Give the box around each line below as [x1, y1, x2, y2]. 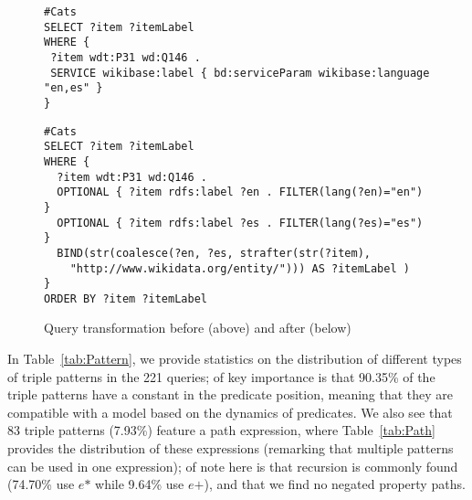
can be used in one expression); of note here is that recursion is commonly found [7, 456, 458, 475]
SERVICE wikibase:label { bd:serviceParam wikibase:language [50, 66, 430, 80]
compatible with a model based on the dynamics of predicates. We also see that [7, 402, 453, 421]
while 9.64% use [95, 474, 184, 494]
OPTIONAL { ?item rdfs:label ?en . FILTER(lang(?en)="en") [57, 186, 424, 199]
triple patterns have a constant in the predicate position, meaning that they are [7, 385, 454, 404]
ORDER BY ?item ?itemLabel [44, 292, 207, 305]
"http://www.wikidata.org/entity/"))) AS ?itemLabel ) [69, 261, 410, 275]
